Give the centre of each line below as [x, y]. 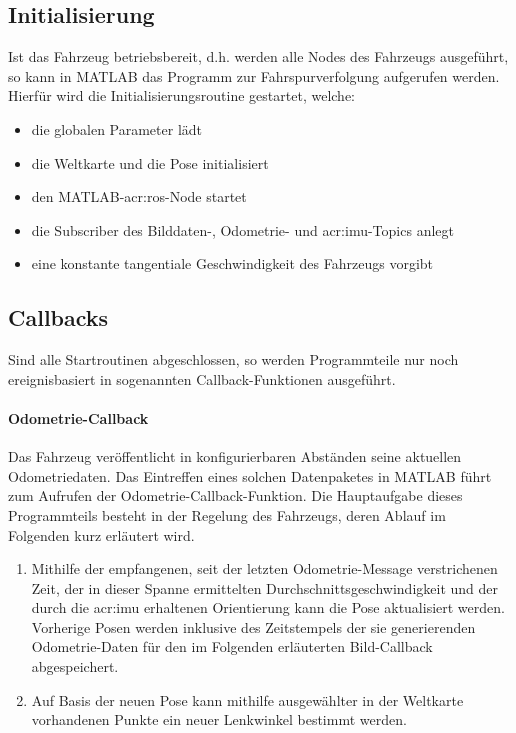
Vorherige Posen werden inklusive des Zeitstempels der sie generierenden [253, 626]
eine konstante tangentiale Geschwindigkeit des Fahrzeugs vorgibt [232, 263]
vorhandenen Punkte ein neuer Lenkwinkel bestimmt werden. [219, 719]
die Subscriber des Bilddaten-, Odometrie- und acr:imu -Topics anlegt [242, 229]
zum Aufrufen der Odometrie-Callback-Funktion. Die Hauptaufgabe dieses [235, 495]
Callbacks [58, 317]
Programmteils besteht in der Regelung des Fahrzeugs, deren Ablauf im [227, 514]
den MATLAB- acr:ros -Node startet [139, 196]
